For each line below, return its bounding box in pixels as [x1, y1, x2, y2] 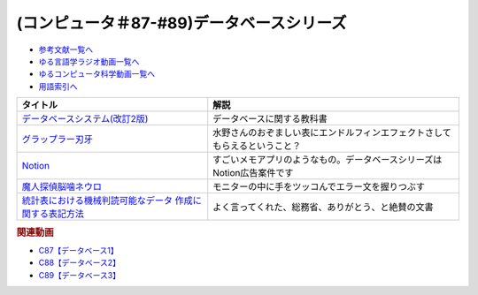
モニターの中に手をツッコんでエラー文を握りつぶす [212, 181, 425, 193]
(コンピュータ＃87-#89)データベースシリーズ [16, 13, 347, 33]
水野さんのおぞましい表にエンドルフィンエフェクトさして [212, 126, 451, 139]
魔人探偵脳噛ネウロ [21, 181, 102, 193]
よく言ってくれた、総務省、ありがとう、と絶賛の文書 [212, 201, 434, 214]
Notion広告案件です [212, 167, 294, 179]
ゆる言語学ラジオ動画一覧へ [38, 56, 140, 66]
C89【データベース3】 [38, 269, 121, 280]
